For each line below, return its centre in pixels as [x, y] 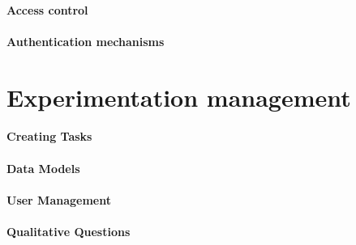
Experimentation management [179, 97]
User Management [59, 199]
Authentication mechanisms [86, 41]
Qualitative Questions [69, 231]
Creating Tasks [49, 136]
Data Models [43, 168]
